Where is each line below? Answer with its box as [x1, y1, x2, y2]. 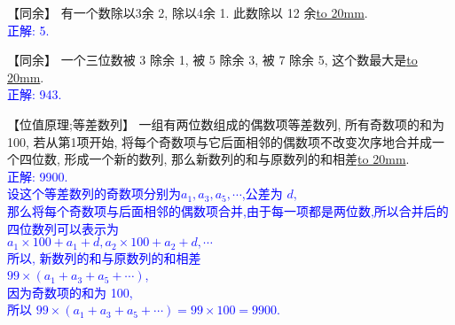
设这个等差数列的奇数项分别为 [7, 184, 181, 203]
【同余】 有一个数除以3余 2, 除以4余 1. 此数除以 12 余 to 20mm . [7, 4, 368, 21]
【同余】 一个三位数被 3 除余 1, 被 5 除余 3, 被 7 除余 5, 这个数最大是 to [7, 50, 418, 69]
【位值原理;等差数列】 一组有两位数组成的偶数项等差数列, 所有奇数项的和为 [7, 114, 445, 133]
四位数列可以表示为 [7, 219, 119, 237]
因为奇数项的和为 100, [7, 282, 133, 301]
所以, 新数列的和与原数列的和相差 [7, 248, 201, 267]
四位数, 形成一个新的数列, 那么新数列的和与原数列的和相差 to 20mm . [19, 150, 410, 168]
